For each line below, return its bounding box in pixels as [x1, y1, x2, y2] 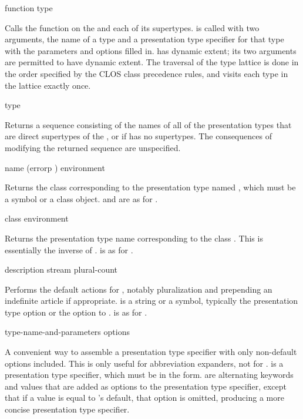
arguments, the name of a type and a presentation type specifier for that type [5, 33, 284, 45]
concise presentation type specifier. [5, 403, 130, 415]
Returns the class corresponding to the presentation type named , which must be [5, 181, 296, 193]
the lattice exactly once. [5, 79, 91, 91]
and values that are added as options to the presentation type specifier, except [5, 380, 287, 392]
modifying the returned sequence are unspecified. [5, 141, 181, 153]
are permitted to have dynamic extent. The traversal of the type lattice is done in [5, 56, 299, 68]
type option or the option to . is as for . [5, 306, 147, 318]
